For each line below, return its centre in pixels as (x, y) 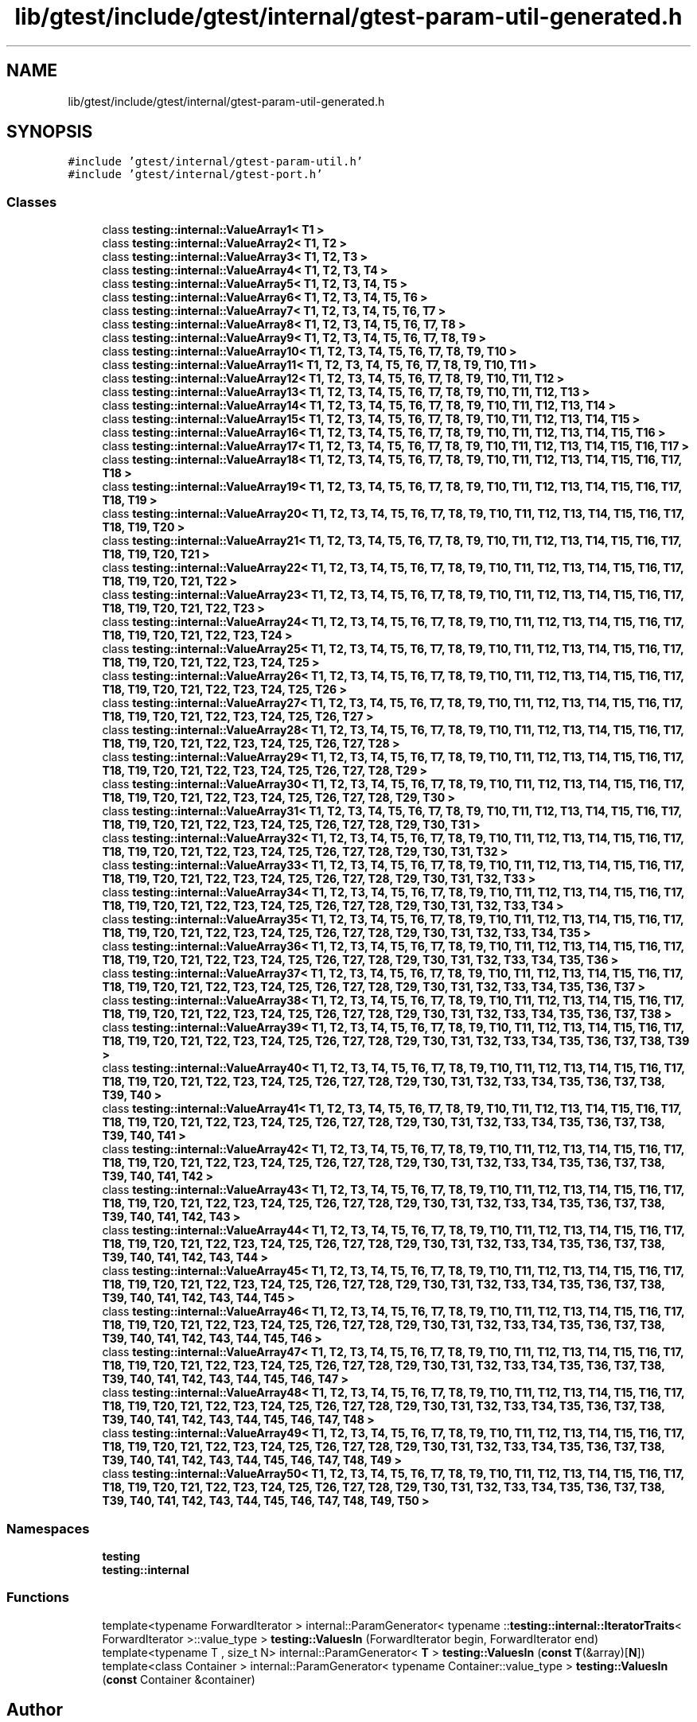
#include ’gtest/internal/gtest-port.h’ (195, 175)
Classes (32, 202)
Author (35, 1710)
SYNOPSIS (50, 132)
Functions (38, 1598)
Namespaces (48, 1528)
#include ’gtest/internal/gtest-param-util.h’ (216, 162)
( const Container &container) (179, 1679)
